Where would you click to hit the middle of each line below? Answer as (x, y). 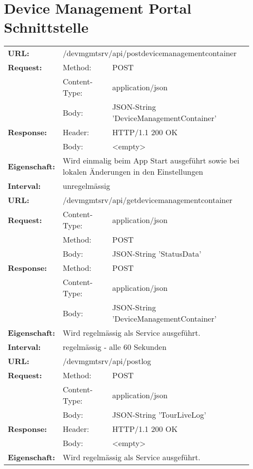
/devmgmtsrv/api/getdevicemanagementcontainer (148, 200)
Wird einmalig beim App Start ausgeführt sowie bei (151, 161)
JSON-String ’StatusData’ (157, 254)
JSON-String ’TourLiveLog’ (159, 415)
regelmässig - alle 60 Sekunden (115, 347)
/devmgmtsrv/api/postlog (107, 361)
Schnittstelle (46, 27)
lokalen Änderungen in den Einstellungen (133, 172)
